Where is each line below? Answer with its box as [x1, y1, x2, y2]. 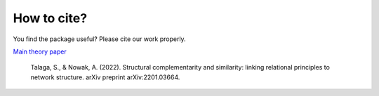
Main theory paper [13, 47, 67, 56]
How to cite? [13, 10, 88, 26]
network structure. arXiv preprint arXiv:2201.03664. [30, 73, 180, 81]
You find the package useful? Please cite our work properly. [13, 35, 186, 43]
